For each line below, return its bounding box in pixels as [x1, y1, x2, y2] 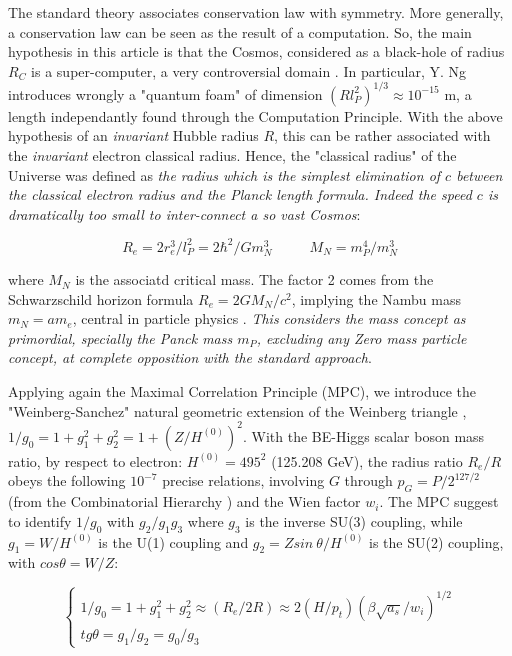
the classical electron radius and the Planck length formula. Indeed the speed [8, 184, 472, 205]
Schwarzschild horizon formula [8, 288, 194, 309]
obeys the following [8, 470, 126, 491]
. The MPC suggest [379, 491, 499, 512]
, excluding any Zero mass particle [256, 327, 467, 348]
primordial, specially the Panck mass [8, 327, 233, 348]
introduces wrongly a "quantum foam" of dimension [8, 83, 323, 104]
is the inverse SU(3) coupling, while [245, 510, 463, 531]
